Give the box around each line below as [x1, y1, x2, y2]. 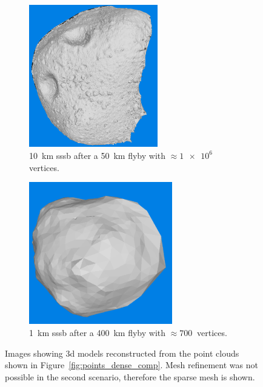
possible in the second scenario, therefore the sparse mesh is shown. [5, 370, 255, 383]
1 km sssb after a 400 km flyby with [29, 326, 166, 339]
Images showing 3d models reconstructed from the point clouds [5, 346, 239, 359]
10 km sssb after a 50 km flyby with [29, 149, 166, 161]
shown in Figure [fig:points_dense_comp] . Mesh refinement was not [5, 358, 258, 371]
